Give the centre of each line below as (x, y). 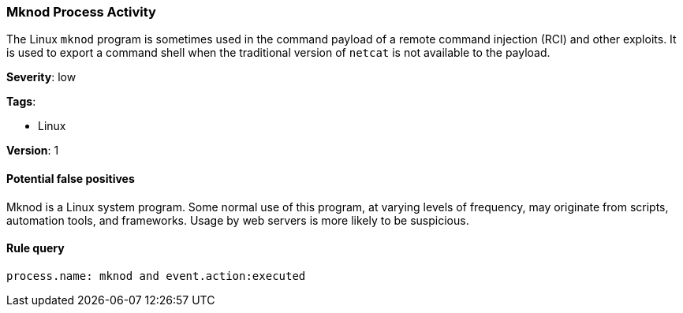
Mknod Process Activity (81, 12)
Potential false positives (71, 178)
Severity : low (41, 77)
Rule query (35, 248)
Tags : (21, 102)
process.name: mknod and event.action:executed (156, 276)
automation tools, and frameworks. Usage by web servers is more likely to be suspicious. (238, 220)
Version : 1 (33, 151)
